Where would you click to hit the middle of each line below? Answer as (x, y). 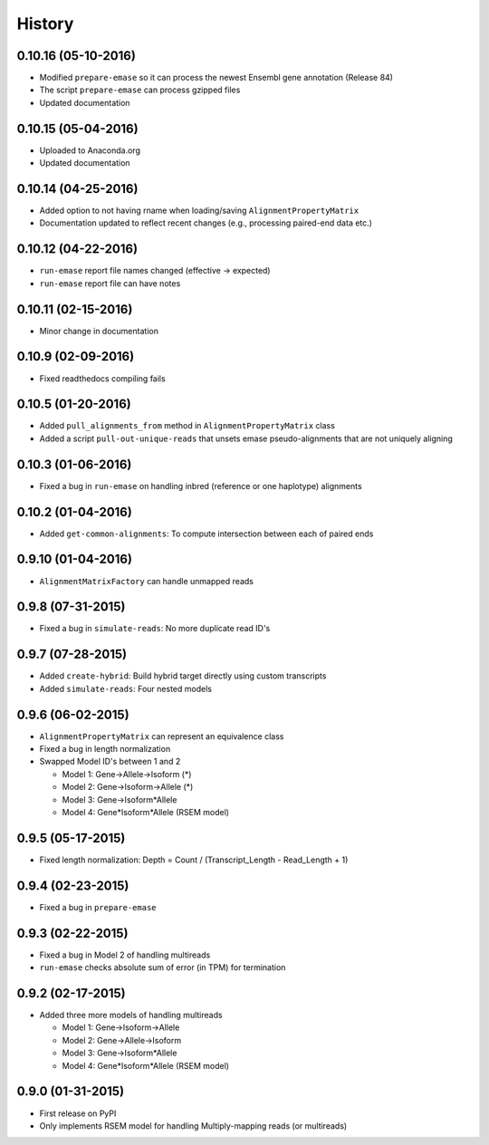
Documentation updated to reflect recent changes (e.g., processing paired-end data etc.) (206, 223)
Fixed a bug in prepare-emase (98, 907)
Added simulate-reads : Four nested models (126, 688)
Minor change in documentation (99, 331)
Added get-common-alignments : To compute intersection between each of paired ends (206, 534)
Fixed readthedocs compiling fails (103, 378)
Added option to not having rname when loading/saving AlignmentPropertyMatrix (199, 211)
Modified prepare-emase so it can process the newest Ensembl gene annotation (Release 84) (216, 78)
